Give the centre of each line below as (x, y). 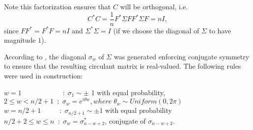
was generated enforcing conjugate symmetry (182, 56)
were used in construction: (43, 76)
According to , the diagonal (45, 56)
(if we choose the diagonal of (156, 30)
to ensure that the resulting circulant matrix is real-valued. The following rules (123, 66)
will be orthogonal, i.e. (154, 6)
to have (220, 30)
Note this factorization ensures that (57, 6)
